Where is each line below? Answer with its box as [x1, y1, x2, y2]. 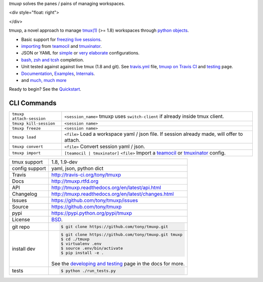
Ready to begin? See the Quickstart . [9, 86, 81, 92]
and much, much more [21, 77, 67, 83]
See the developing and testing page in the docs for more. [51, 260, 185, 267]
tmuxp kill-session [12, 121, 56, 126]
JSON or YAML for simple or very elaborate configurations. [21, 50, 140, 56]
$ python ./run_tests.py [61, 268, 116, 273]
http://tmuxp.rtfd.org [51, 178, 98, 185]
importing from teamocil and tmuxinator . [21, 43, 102, 49]
